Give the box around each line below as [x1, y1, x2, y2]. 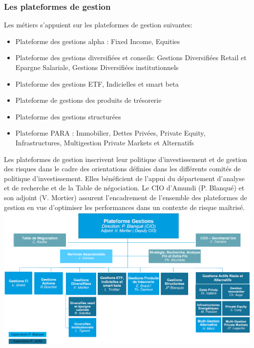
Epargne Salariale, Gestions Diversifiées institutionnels [15, 62, 179, 72]
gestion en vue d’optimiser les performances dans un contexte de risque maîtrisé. [4, 202, 245, 212]
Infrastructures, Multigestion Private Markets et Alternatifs [15, 137, 194, 147]
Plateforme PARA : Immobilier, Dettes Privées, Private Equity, [15, 128, 206, 138]
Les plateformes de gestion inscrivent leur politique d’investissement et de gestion [4, 154, 247, 164]
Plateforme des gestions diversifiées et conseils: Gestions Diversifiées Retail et [15, 52, 247, 63]
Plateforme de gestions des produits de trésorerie [15, 95, 162, 105]
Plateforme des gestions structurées [15, 111, 121, 121]
